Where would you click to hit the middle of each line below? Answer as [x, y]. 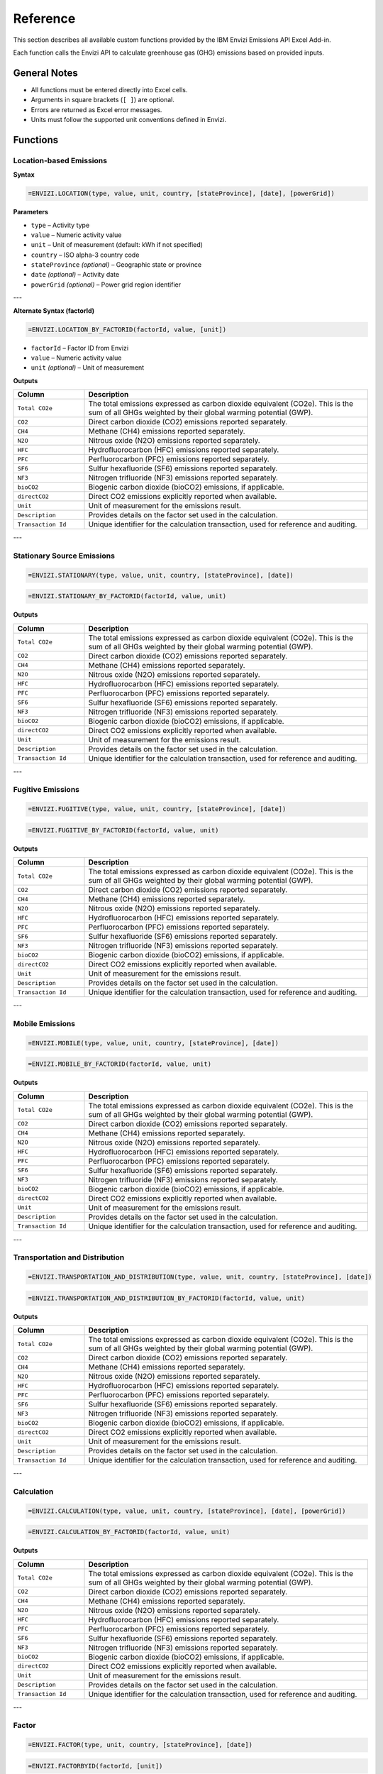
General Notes [45, 73]
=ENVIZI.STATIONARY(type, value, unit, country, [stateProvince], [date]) [161, 575]
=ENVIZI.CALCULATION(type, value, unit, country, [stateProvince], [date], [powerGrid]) [187, 1511]
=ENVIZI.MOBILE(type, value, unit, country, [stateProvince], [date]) [154, 1043]
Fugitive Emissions [46, 790]
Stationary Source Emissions [64, 556]
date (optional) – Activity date [75, 275]
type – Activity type [60, 225]
